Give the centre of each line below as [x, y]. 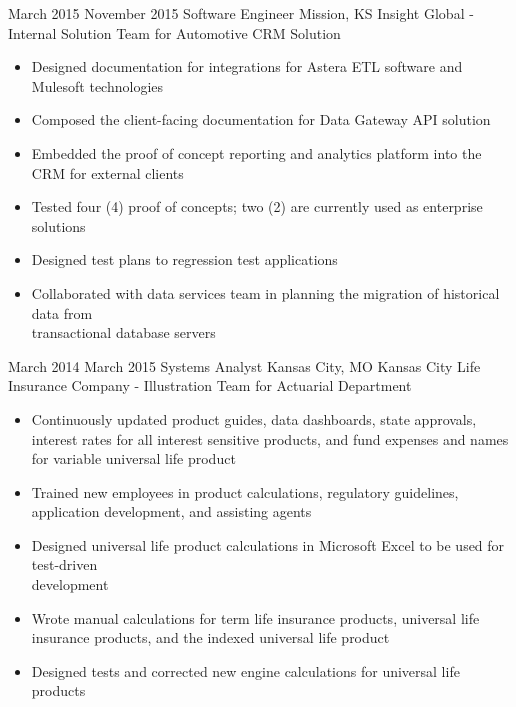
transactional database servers [123, 332]
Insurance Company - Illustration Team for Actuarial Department [210, 385]
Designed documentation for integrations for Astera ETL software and [247, 66]
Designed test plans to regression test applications [184, 259]
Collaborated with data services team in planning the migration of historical [265, 292]
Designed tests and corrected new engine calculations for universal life [245, 670]
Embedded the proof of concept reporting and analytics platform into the [256, 152]
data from [62, 312]
